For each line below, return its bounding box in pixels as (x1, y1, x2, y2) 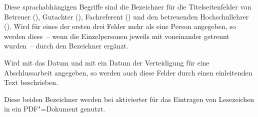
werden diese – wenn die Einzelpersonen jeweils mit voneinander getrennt (4, 30, 229, 41)
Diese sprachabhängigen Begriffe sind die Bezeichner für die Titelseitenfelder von (4, 1, 251, 11)
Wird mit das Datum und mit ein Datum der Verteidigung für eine (4, 57, 209, 67)
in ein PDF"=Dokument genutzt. (4, 103, 105, 114)
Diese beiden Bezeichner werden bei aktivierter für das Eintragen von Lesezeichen (4, 93, 254, 104)
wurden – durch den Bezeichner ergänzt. (4, 40, 128, 51)
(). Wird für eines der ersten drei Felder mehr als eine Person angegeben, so (4, 21, 236, 31)
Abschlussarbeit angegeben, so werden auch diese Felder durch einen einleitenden (4, 67, 252, 77)
